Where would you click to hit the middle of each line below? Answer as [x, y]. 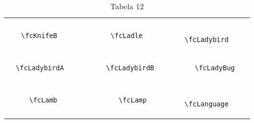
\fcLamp [133, 100]
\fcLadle [127, 36]
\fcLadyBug [215, 68]
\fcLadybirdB [130, 68]
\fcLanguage [206, 104]
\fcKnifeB [39, 36]
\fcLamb [43, 100]
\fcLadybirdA [40, 68]
